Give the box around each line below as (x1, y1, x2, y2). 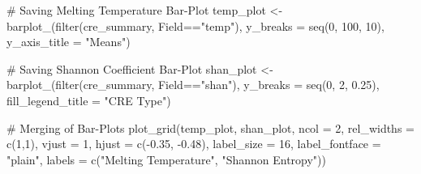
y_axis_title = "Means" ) (6, 33, 131, 50)
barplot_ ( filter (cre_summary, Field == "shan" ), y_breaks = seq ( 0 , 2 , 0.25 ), (6, 76, 380, 93)
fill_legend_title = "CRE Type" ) (6, 91, 171, 108)
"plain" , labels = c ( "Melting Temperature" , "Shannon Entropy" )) (6, 151, 327, 168)
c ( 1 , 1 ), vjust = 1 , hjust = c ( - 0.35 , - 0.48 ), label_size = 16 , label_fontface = (6, 135, 381, 152)
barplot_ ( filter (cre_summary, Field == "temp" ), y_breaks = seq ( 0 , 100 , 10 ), (6, 17, 384, 34)
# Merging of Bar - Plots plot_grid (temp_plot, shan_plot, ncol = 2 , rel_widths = (6, 119, 415, 136)
